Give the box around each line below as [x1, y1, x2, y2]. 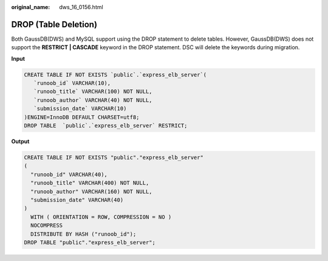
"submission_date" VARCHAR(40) [30, 196, 124, 203]
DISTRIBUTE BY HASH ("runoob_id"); [30, 231, 137, 237]
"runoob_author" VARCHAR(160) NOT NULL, [30, 188, 152, 195]
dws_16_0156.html [59, 4, 103, 10]
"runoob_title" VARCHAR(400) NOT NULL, [30, 180, 149, 186]
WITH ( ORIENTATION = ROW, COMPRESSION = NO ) [30, 213, 172, 220]
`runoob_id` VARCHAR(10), [33, 80, 111, 87]
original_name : [11, 4, 50, 10]
